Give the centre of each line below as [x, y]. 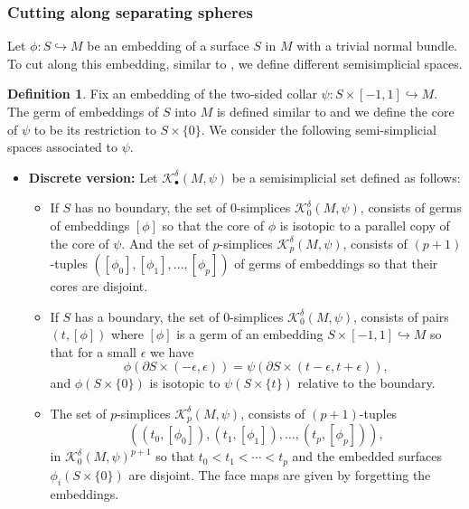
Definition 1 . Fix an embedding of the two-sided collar [162, 94]
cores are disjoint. [99, 286]
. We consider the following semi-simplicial [319, 129]
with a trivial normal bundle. [377, 46]
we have [172, 351]
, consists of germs [411, 207]
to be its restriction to [95, 129]
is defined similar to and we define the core [335, 111]
